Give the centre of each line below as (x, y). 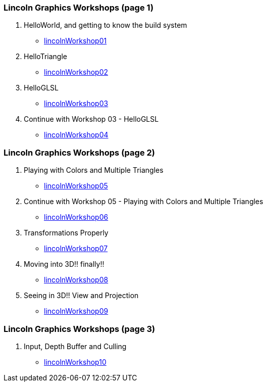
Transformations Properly (66, 233)
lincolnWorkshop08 (76, 280)
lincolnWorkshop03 (76, 104)
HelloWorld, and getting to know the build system (105, 25)
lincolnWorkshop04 (76, 135)
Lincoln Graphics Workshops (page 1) (79, 8)
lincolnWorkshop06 (76, 217)
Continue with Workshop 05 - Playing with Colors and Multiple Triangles (144, 202)
